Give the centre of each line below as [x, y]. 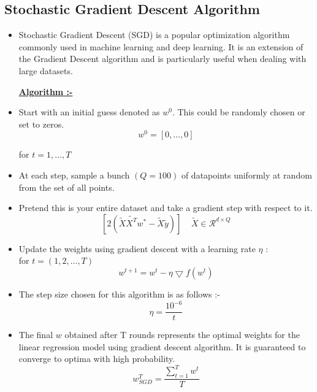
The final [36, 335]
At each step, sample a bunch [74, 175]
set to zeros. [41, 124]
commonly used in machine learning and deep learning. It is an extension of [161, 46]
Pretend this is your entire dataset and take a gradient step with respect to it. [166, 208]
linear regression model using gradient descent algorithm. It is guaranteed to [162, 346]
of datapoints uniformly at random [246, 175]
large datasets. [46, 70]
